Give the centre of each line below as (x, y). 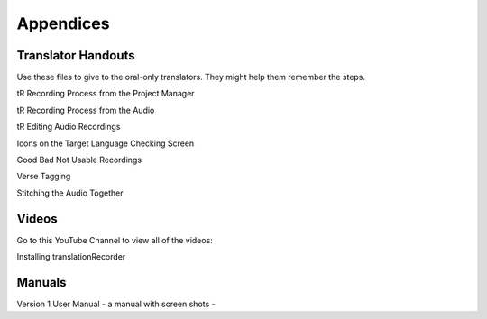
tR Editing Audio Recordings (69, 127)
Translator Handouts (76, 55)
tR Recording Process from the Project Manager (106, 94)
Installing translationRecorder (71, 257)
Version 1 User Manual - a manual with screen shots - (116, 304)
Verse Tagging (44, 177)
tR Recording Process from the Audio (86, 110)
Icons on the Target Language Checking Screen (106, 143)
